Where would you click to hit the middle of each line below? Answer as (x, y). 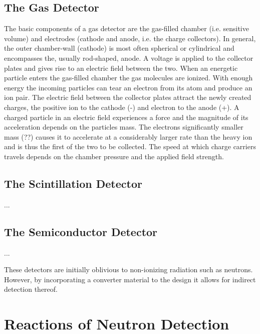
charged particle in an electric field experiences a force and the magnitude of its (126, 117)
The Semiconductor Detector (81, 231)
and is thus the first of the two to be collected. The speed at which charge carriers (130, 146)
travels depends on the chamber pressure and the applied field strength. (114, 156)
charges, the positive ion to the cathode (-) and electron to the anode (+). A (122, 107)
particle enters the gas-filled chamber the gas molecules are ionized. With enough (128, 78)
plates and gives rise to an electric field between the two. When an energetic (121, 68)
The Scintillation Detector (73, 183)
